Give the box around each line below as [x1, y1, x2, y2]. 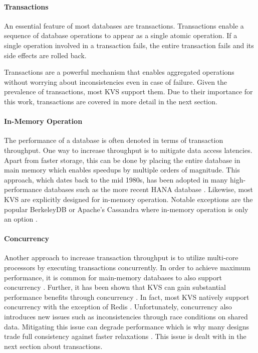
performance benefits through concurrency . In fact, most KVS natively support [4, 291, 249, 302]
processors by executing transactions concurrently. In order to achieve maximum [4, 262, 250, 273]
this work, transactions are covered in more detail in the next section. [4, 96, 217, 106]
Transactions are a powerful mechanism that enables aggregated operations [4, 67, 234, 77]
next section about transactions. [4, 340, 103, 351]
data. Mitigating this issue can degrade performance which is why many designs [4, 321, 249, 331]
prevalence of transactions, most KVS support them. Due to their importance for [4, 86, 253, 97]
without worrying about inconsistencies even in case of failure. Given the [4, 76, 227, 87]
